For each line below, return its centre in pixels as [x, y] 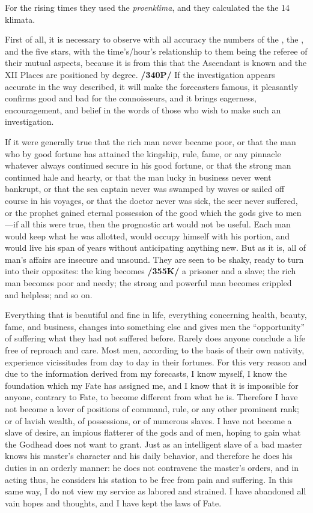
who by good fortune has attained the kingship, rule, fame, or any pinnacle [143, 153]
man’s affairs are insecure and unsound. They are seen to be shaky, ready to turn [154, 259]
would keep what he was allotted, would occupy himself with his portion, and [147, 235]
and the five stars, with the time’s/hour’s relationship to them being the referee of [156, 51]
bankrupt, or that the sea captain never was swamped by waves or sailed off [145, 189]
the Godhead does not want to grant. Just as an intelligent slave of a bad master [154, 444]
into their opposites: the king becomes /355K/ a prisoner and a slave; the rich [150, 271]
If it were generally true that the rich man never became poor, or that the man [150, 141]
